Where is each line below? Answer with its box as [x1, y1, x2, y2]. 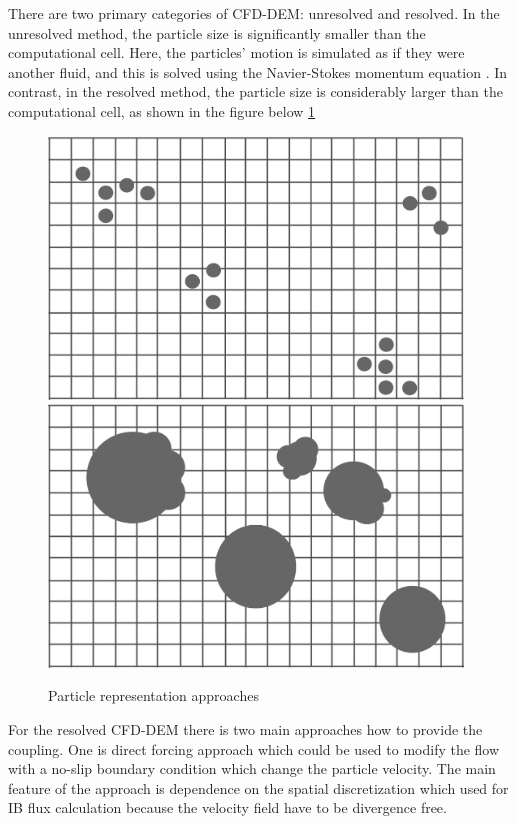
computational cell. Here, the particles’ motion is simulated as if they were [8, 42, 465, 63]
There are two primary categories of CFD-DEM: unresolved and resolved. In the [8, 3, 500, 23]
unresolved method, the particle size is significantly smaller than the [8, 22, 426, 43]
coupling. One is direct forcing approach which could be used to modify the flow [8, 738, 500, 759]
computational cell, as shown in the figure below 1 [8, 100, 316, 121]
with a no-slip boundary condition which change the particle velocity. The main [8, 758, 496, 779]
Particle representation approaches [48, 685, 259, 706]
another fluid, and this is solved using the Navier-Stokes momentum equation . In [8, 61, 508, 82]
